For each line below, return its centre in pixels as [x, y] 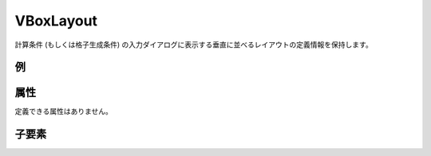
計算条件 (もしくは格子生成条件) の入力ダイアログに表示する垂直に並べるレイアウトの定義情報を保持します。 [194, 45]
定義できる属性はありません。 [64, 111]
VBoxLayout [56, 21]
